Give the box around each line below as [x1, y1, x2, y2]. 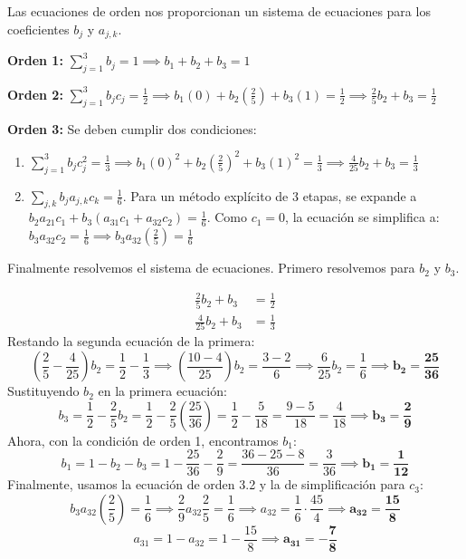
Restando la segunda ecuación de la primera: [7, 332, 255, 351]
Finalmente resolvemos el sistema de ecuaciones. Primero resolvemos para [7, 258, 415, 277]
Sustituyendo [7, 381, 80, 400]
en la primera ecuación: [98, 381, 227, 400]
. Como [206, 207, 248, 226]
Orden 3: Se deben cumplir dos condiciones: [7, 119, 257, 138]
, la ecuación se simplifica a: [285, 207, 440, 226]
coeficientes [7, 19, 70, 38]
